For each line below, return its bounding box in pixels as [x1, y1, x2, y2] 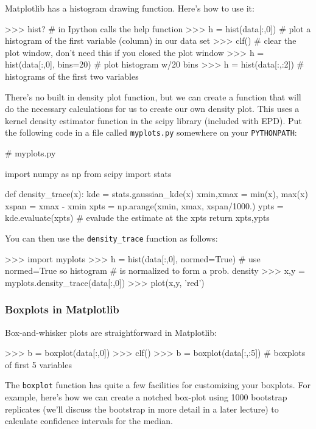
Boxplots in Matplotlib [5, 302, 119, 317]
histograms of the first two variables [5, 69, 139, 82]
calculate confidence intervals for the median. [5, 414, 173, 427]
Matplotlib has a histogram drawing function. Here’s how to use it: [5, 2, 255, 14]
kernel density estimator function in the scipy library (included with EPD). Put [5, 114, 302, 127]
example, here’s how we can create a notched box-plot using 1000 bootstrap [5, 391, 287, 403]
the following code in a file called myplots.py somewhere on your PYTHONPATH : [5, 126, 297, 139]
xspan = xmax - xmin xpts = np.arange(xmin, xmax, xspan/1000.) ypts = [5, 199, 284, 212]
